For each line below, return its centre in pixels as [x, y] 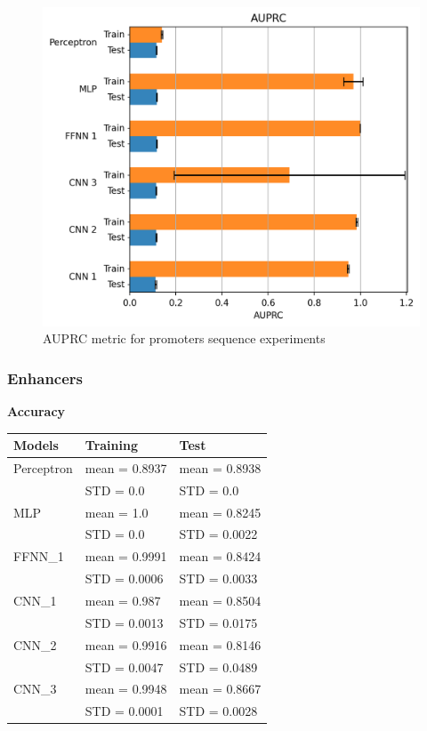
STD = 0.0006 [124, 578]
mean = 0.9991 [126, 556]
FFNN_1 [39, 556]
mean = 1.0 [117, 512]
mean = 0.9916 [126, 644]
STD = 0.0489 [218, 667]
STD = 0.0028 [218, 711]
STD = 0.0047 [124, 667]
